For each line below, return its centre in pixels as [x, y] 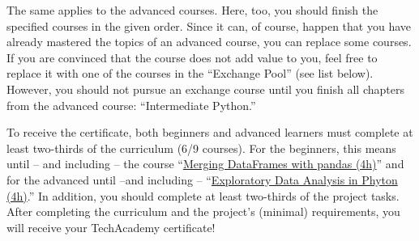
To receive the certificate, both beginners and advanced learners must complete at [210, 132]
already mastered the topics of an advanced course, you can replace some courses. [209, 42]
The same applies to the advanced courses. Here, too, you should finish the [192, 10]
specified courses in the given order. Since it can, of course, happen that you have [209, 25]
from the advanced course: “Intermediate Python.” [131, 105]
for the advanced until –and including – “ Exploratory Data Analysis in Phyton [202, 179]
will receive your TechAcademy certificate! [111, 227]
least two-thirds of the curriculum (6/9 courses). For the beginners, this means [201, 148]
